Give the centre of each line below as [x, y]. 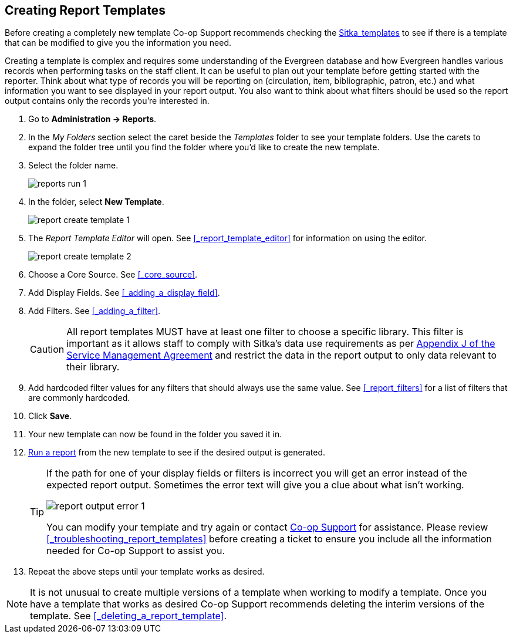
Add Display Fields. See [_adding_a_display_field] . [124, 293]
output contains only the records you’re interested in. [107, 101]
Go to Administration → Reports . [92, 119]
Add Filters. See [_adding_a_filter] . [95, 311]
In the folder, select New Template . [96, 202]
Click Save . [50, 416]
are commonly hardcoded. [79, 398]
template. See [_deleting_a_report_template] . [129, 616]
